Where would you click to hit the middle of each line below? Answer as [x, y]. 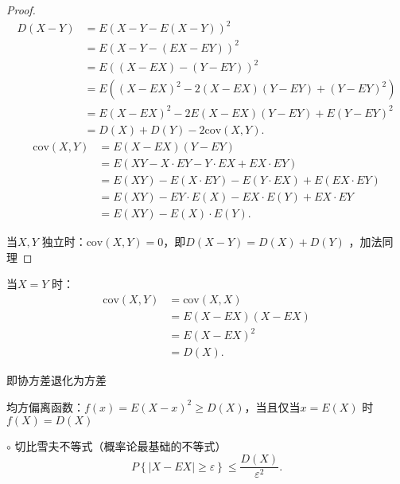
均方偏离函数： [45, 406]
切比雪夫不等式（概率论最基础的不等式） [120, 445]
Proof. [21, 10]
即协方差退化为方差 [56, 380]
